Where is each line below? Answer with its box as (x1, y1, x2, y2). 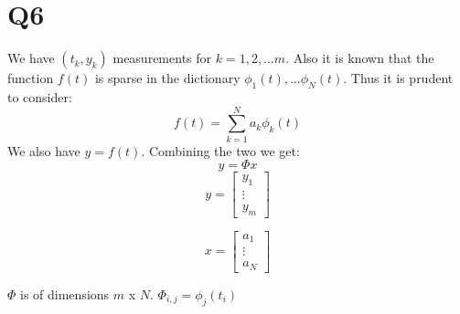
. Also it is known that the (285, 48, 434, 68)
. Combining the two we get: (141, 141, 300, 160)
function (7, 68, 54, 88)
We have (7, 48, 55, 68)
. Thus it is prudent (343, 68, 454, 88)
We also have (7, 141, 80, 160)
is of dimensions (20, 284, 110, 303)
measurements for (112, 48, 212, 68)
